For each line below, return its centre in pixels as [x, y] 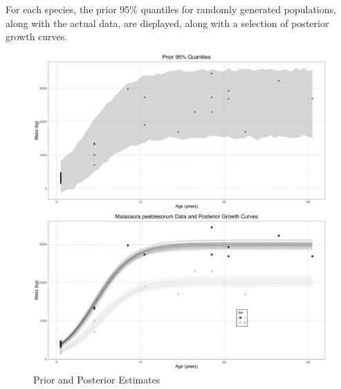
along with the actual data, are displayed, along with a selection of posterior [167, 23]
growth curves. [37, 36]
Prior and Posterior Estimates [97, 380]
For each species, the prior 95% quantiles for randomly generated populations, [171, 9]
